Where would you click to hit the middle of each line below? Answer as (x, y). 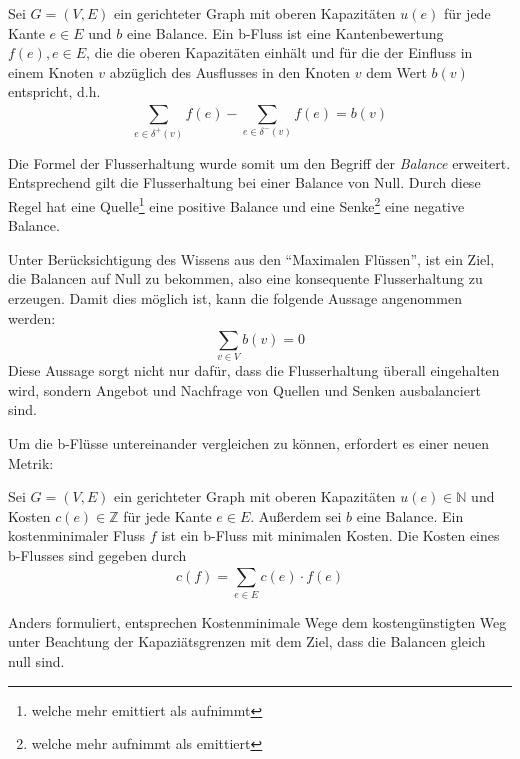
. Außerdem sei (296, 515)
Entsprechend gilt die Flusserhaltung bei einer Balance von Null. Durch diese (244, 182)
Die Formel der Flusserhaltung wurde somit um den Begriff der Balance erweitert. (259, 162)
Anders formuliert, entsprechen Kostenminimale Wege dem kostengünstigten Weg (257, 621)
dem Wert (396, 71)
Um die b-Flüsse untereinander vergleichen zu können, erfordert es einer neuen (248, 443)
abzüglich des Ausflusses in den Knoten (230, 71)
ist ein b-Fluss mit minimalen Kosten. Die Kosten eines (330, 535)
